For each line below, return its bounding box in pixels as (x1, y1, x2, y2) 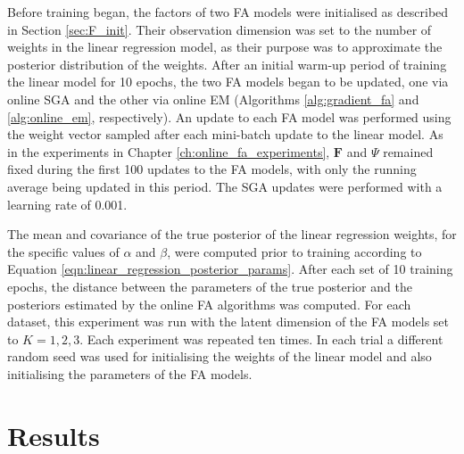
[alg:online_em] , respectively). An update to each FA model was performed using (7, 107, 452, 126)
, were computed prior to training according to (167, 242, 422, 260)
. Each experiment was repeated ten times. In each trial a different (79, 329, 443, 348)
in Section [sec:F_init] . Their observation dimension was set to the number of (7, 20, 432, 38)
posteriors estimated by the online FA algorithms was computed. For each (7, 294, 411, 313)
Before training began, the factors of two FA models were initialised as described (7, 3, 449, 21)
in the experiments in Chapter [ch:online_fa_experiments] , (7, 142, 330, 161)
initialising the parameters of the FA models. (7, 364, 253, 383)
